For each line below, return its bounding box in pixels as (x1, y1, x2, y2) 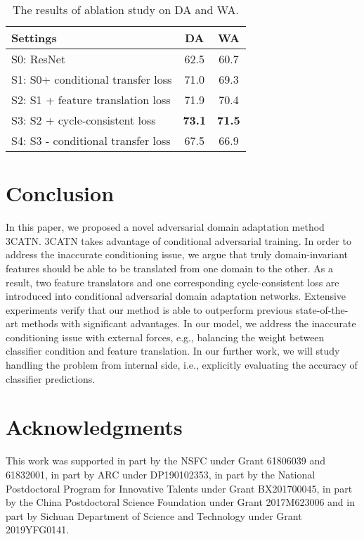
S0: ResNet (11, 51, 66, 67)
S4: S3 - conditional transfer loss (11, 132, 171, 148)
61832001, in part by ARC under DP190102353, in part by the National (6, 467, 316, 481)
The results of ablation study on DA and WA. (12, 1, 239, 18)
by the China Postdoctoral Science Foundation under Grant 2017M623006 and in (6, 495, 355, 509)
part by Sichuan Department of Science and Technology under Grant (6, 508, 302, 523)
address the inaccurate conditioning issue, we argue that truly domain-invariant (6, 247, 349, 262)
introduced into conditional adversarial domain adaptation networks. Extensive (6, 288, 346, 303)
